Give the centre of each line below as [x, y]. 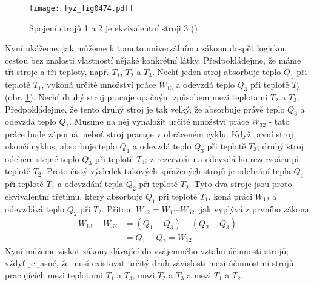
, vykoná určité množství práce [99, 84]
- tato [279, 121]
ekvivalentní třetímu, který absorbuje [74, 196]
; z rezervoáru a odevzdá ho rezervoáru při [224, 158]
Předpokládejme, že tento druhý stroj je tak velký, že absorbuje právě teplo [145, 109]
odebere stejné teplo [42, 158]
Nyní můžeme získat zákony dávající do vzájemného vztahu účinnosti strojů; [147, 251]
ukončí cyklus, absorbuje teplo [61, 146]
